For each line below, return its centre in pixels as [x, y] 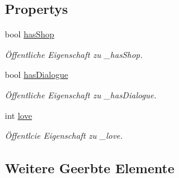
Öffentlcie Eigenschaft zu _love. [64, 135]
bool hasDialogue [36, 75]
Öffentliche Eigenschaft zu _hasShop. [74, 54]
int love [19, 115]
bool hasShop [30, 34]
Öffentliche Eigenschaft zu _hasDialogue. [81, 94]
